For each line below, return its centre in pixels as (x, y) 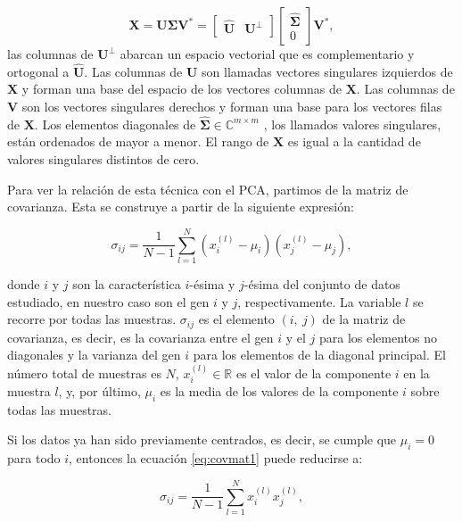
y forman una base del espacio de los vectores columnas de (182, 89)
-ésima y (212, 283)
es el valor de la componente (313, 373)
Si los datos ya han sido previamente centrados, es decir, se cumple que (202, 439)
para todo (34, 458)
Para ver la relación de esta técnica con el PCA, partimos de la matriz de (208, 189)
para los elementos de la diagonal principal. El (319, 355)
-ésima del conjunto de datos (322, 283)
